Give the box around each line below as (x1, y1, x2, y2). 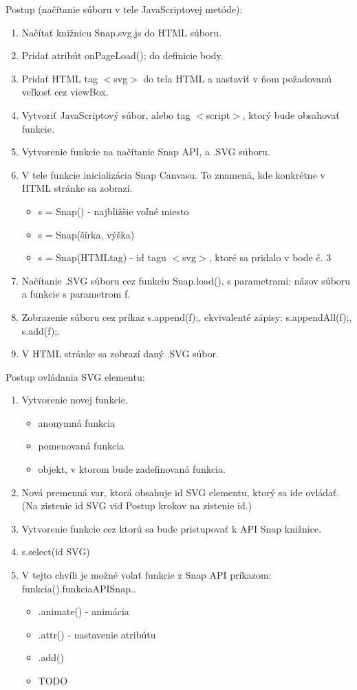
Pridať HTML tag (21, 71, 98, 85)
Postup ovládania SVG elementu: (6, 369, 145, 383)
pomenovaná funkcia (38, 438, 125, 453)
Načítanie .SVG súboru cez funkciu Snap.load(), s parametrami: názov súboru (21, 273, 351, 287)
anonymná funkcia (38, 415, 116, 430)
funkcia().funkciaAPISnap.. (21, 581, 136, 595)
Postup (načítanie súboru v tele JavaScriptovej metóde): (6, 2, 243, 16)
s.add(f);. (21, 323, 61, 337)
